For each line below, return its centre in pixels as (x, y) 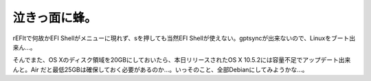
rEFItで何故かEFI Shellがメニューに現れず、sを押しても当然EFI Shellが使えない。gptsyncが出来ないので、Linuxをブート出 (184, 38)
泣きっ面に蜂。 (55, 18)
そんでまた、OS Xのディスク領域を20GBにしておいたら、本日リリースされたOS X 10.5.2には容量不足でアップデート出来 (182, 60)
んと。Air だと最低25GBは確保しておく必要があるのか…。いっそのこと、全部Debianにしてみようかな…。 (160, 69)
